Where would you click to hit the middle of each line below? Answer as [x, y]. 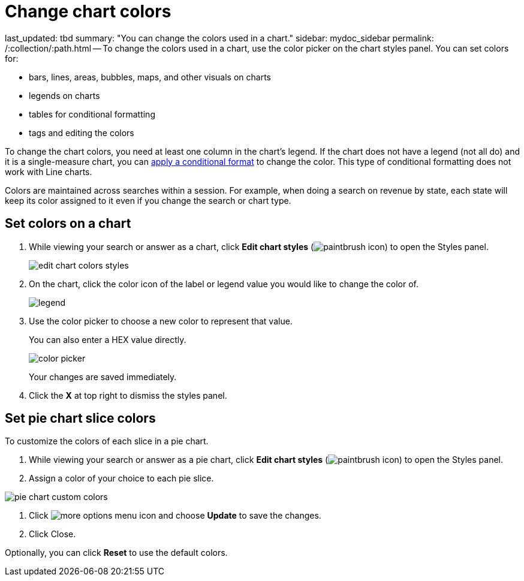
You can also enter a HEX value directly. [108, 339]
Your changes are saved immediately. [103, 377]
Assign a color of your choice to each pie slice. [121, 478]
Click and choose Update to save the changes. [175, 516]
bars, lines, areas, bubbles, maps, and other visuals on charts [150, 77]
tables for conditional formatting [92, 114]
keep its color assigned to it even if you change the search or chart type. [148, 200]
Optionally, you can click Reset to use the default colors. [116, 553]
